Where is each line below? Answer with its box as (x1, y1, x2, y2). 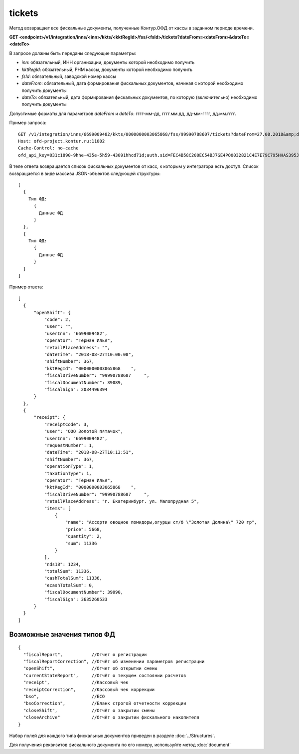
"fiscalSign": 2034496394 (44, 386, 108, 392)
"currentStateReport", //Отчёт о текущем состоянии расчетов (23, 673, 186, 678)
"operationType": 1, (44, 464, 95, 469)
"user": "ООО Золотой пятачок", (44, 429, 124, 434)
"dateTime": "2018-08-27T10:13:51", (44, 450, 134, 455)
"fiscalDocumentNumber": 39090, (44, 590, 124, 595)
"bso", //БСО (23, 694, 105, 699)
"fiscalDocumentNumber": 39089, (44, 380, 124, 385)
